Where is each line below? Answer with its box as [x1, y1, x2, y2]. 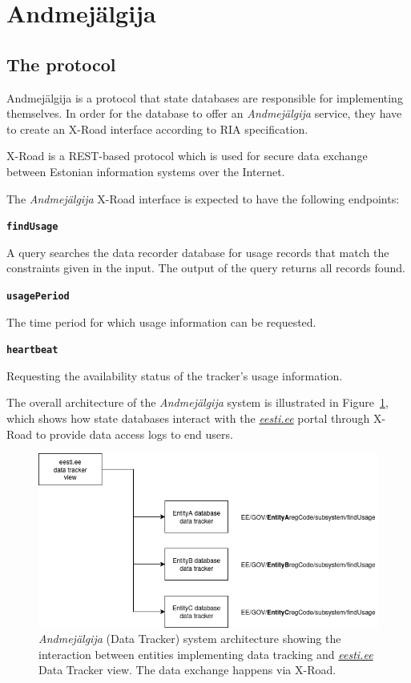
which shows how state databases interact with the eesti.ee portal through [6, 410, 370, 427]
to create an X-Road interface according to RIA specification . [6, 120, 308, 137]
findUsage [6, 221, 58, 233]
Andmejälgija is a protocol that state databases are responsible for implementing [6, 89, 403, 106]
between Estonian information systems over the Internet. [6, 163, 285, 179]
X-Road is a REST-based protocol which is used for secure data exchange [6, 147, 368, 164]
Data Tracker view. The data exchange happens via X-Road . [38, 661, 336, 678]
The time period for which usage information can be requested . [6, 313, 316, 330]
